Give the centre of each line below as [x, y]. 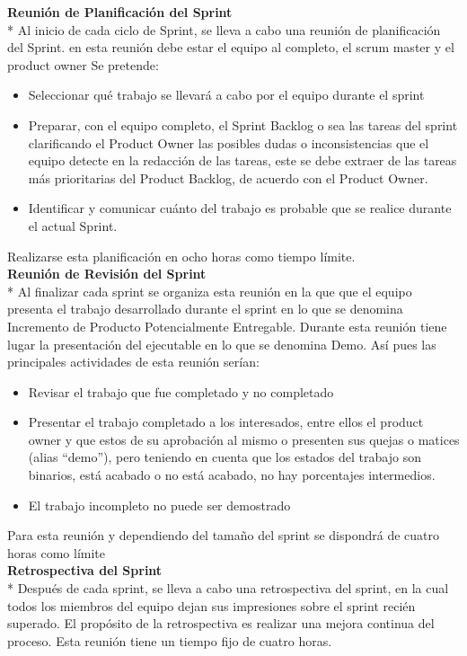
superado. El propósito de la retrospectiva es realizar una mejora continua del [221, 623]
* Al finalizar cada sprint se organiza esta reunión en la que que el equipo [210, 291]
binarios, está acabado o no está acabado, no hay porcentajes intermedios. [232, 475]
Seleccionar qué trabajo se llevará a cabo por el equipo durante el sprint [226, 95]
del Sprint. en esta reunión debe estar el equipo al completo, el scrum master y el [231, 47]
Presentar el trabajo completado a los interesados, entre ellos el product [226, 422]
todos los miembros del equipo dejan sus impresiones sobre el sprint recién [211, 605]
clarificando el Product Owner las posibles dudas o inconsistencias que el [229, 142]
